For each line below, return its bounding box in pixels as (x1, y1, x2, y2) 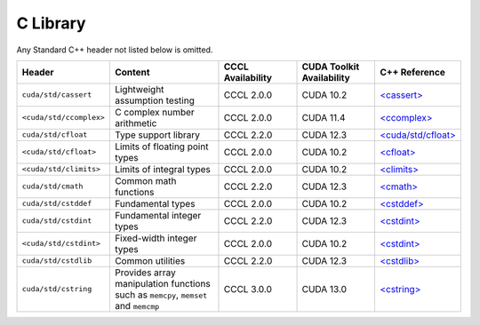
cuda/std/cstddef (21, 199, 92, 209)
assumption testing (114, 94, 195, 107)
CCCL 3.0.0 (223, 282, 273, 295)
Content (114, 66, 150, 78)
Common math (114, 174, 177, 186)
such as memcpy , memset (114, 289, 208, 301)
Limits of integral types (114, 162, 211, 175)
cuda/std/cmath (21, 182, 84, 191)
